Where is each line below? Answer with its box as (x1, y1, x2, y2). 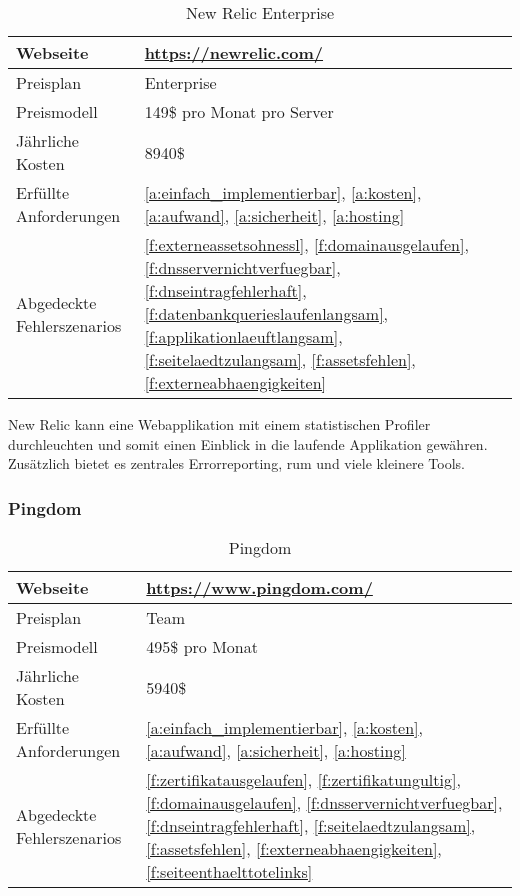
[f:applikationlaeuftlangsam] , (144, 325, 343, 348)
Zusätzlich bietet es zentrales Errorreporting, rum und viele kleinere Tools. (8, 453, 465, 474)
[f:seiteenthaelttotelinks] (146, 860, 313, 883)
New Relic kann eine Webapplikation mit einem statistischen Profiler (8, 414, 431, 434)
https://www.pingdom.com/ (146, 576, 373, 599)
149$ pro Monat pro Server (144, 100, 334, 123)
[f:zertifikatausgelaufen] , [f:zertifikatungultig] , (146, 768, 461, 791)
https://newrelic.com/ (144, 41, 324, 64)
